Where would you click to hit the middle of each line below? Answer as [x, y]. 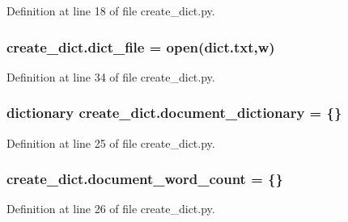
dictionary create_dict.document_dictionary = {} [174, 113]
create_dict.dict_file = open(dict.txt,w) [141, 46]
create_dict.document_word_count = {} [145, 179]
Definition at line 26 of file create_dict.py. [111, 209]
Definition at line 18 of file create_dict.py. [111, 10]
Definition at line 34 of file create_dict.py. [111, 76]
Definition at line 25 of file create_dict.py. [111, 142]
